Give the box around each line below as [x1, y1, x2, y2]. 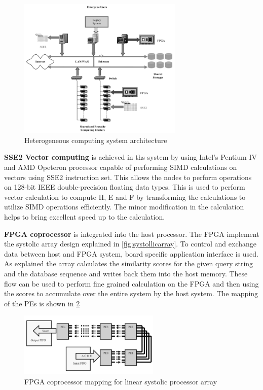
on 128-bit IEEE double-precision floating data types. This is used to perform [4, 182, 245, 192]
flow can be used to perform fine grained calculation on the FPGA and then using [4, 278, 259, 289]
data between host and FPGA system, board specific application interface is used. [4, 248, 258, 259]
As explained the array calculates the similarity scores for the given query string [4, 258, 253, 269]
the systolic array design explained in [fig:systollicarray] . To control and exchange [4, 238, 257, 249]
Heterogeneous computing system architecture [24, 134, 167, 145]
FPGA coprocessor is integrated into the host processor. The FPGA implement [4, 228, 259, 239]
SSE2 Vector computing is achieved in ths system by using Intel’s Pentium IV [4, 152, 257, 162]
